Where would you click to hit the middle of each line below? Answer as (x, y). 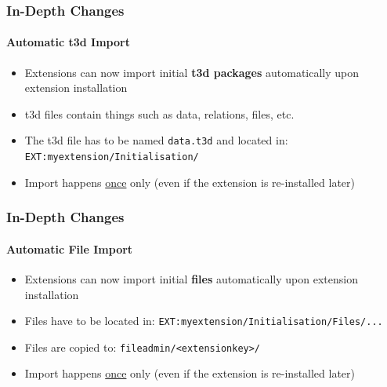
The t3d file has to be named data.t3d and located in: (156, 140)
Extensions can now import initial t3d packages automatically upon (192, 72)
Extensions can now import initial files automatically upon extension (191, 278)
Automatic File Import (70, 248)
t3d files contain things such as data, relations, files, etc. (159, 113)
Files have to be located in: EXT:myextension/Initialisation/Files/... (204, 321)
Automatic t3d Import (68, 42)
